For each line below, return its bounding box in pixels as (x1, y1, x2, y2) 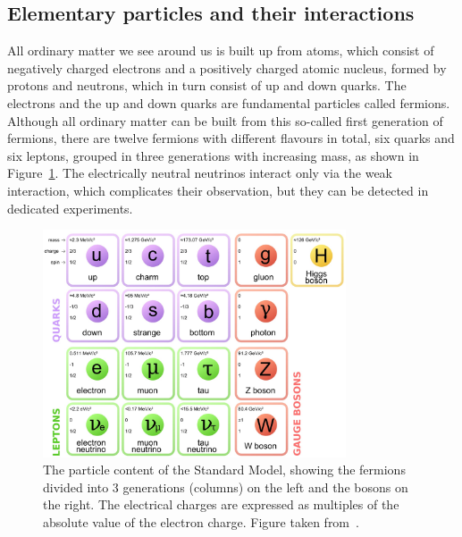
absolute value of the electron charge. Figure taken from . (43, 512, 359, 531)
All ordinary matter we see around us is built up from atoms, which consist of (7, 41, 434, 60)
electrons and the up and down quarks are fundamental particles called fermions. (7, 93, 450, 112)
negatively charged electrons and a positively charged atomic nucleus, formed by (7, 58, 447, 77)
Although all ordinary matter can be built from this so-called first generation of (7, 111, 443, 130)
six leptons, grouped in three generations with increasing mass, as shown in (7, 146, 419, 164)
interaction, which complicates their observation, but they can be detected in (7, 180, 429, 199)
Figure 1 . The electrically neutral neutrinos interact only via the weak (7, 164, 392, 182)
